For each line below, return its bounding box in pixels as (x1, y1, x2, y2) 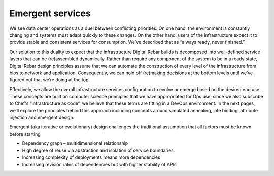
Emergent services (9, 8, 91, 19)
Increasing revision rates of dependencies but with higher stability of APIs (22, 161, 177, 167)
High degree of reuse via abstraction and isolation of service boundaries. (22, 147, 175, 153)
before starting (9, 131, 41, 137)
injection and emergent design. (9, 114, 75, 121)
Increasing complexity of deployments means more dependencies (22, 154, 161, 160)
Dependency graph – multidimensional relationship (22, 140, 128, 146)
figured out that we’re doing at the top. (9, 77, 90, 83)
